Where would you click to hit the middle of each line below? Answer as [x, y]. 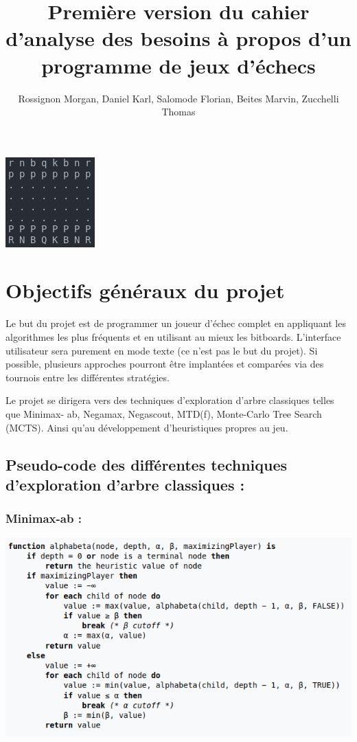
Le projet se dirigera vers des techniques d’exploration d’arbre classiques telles [170, 400]
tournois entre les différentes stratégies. [88, 377]
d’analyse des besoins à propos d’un [178, 38]
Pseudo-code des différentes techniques [147, 464]
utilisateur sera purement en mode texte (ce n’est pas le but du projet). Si [162, 350]
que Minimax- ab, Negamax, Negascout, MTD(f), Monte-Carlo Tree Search [164, 413]
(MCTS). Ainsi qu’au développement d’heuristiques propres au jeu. [147, 427]
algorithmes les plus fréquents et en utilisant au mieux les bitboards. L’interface [173, 337]
